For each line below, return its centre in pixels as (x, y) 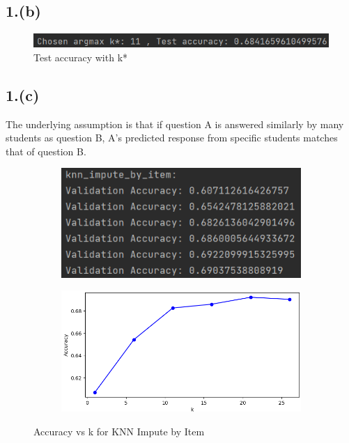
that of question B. (46, 151)
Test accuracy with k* (81, 57)
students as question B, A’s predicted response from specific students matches (172, 138)
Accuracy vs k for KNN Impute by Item (119, 431)
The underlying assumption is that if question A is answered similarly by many (175, 124)
